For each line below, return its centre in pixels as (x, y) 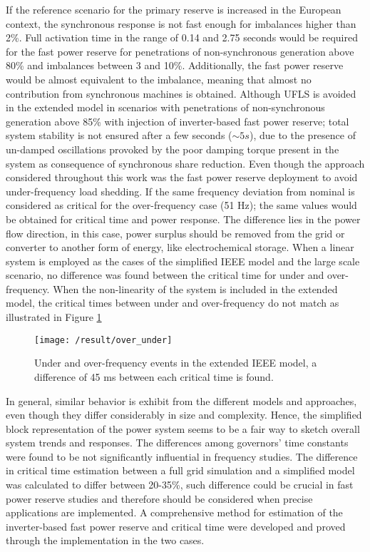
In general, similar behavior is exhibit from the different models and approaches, (181, 400)
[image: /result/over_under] (103, 340)
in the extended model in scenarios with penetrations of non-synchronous (165, 107)
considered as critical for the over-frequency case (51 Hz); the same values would (181, 205)
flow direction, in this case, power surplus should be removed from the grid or (175, 233)
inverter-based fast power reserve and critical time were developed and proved (176, 526)
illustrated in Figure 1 (54, 317)
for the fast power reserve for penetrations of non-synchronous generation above (180, 51)
